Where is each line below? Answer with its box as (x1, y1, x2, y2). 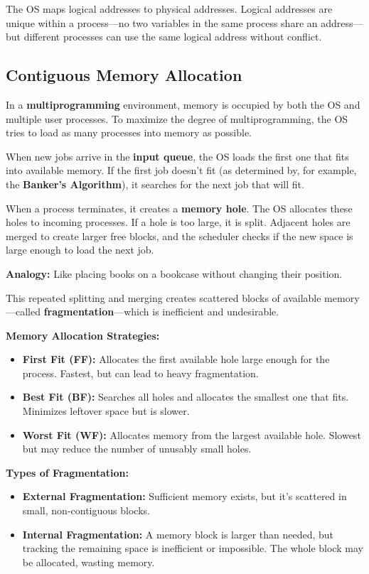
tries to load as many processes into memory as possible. (6, 125, 252, 140)
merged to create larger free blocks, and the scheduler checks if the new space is (6, 228, 353, 243)
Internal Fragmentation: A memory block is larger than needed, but (22, 526, 334, 541)
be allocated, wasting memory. (22, 554, 155, 569)
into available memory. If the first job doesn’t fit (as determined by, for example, (6, 163, 357, 178)
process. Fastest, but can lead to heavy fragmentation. (22, 365, 259, 380)
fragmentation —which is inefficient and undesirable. (43, 304, 279, 319)
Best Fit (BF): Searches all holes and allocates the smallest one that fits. (22, 389, 349, 404)
